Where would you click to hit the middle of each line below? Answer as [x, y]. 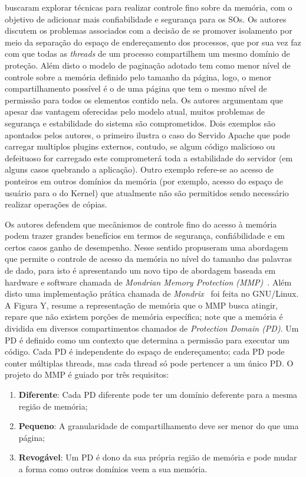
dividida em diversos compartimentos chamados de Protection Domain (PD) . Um [152, 328]
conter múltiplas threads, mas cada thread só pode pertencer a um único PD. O [149, 363]
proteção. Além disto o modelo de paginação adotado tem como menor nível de [148, 65]
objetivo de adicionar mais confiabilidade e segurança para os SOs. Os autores [146, 19]
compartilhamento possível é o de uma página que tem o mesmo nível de [136, 88]
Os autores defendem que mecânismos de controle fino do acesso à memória [141, 224]
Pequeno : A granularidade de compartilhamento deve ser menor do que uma [159, 426]
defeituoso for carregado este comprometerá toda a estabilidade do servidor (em [149, 158]
